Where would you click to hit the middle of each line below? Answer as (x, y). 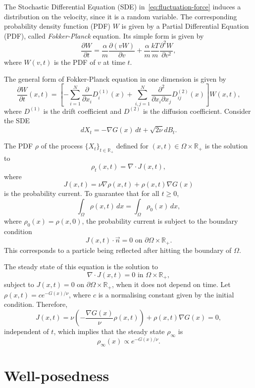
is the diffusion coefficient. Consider (197, 111)
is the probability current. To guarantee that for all (82, 193)
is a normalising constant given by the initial (166, 294)
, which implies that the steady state (109, 331)
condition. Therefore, (36, 304)
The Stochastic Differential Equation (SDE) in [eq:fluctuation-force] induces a (123, 6)
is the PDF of (75, 62)
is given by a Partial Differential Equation (185, 26)
